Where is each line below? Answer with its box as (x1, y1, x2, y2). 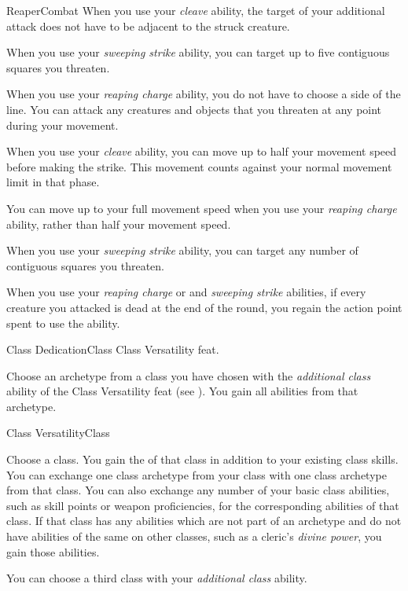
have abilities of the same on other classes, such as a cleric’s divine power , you (6, 528, 382, 545)
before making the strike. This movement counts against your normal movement (6, 158, 392, 174)
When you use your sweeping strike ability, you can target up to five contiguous (6, 44, 390, 61)
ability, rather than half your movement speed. (6, 215, 231, 232)
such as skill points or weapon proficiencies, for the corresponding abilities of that (6, 497, 399, 513)
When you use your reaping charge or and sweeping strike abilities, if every (6, 284, 366, 300)
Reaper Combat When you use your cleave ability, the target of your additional (6, 2, 385, 18)
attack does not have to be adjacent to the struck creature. (6, 17, 290, 34)
